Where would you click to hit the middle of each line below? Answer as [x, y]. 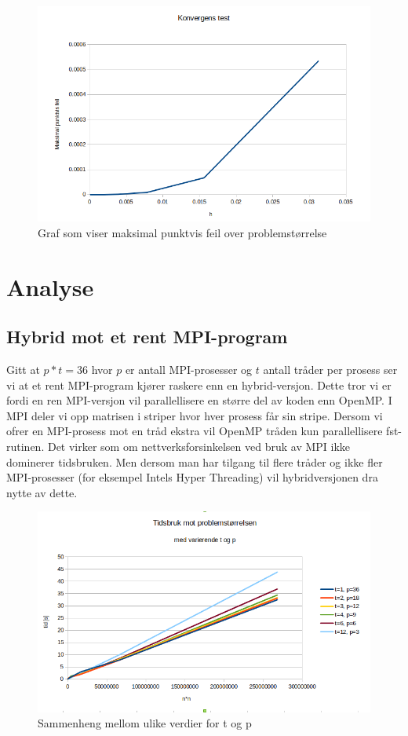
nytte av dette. [42, 492]
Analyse [50, 286]
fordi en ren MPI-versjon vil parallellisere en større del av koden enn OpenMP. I [199, 400]
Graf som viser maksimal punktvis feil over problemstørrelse [182, 232]
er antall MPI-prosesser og [189, 370]
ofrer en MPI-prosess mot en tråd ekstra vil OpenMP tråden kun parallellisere [195, 431]
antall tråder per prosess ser [330, 370]
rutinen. [25, 447]
